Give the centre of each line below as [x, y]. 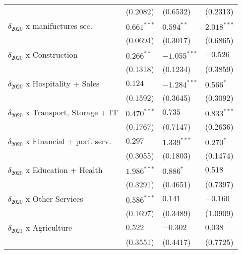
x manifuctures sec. [59, 26]
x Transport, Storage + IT [72, 112]
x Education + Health [64, 170]
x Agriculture [49, 227]
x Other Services [54, 199]
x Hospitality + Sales [62, 83]
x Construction [52, 54]
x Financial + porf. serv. [68, 141]
